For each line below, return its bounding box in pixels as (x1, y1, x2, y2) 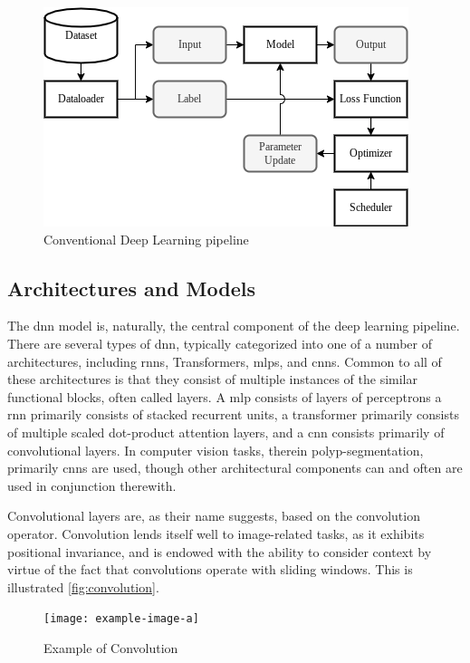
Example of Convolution (43, 638, 178, 657)
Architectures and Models (7, 274, 255, 302)
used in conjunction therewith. (7, 476, 177, 495)
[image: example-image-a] (43, 612, 199, 626)
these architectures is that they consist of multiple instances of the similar (7, 370, 417, 389)
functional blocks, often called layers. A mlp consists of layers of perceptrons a (7, 387, 442, 406)
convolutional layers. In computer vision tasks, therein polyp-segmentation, (7, 440, 424, 459)
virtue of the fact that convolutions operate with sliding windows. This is (7, 560, 413, 579)
